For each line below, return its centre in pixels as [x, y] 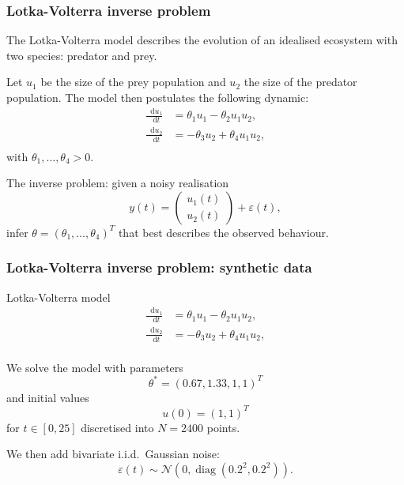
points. [223, 427]
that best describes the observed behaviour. [223, 232]
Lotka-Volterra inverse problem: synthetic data [159, 267]
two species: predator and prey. [82, 55]
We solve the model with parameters [95, 367]
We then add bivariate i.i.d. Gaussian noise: [113, 454]
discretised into [117, 427]
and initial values [48, 397]
